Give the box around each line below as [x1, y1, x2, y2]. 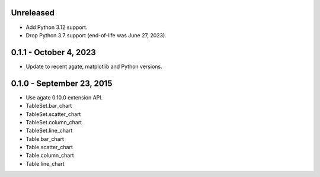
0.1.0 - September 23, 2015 [11, 78, 113, 88]
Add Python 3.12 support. [25, 24, 88, 31]
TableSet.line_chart [25, 127, 73, 134]
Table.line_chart [25, 160, 65, 167]
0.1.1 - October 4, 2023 [11, 47, 96, 57]
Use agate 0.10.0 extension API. [25, 94, 103, 101]
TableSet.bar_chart [25, 102, 72, 110]
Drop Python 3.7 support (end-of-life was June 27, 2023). [25, 31, 167, 38]
